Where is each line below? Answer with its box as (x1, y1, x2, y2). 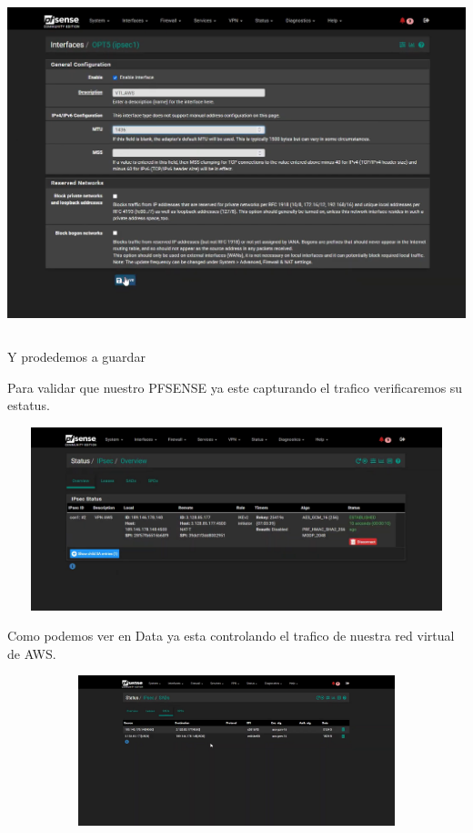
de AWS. (7, 643, 56, 663)
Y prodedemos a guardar (7, 347, 146, 366)
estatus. (7, 396, 50, 415)
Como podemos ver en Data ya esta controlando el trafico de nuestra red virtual (7, 626, 455, 645)
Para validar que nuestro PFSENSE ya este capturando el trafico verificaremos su (7, 377, 463, 396)
